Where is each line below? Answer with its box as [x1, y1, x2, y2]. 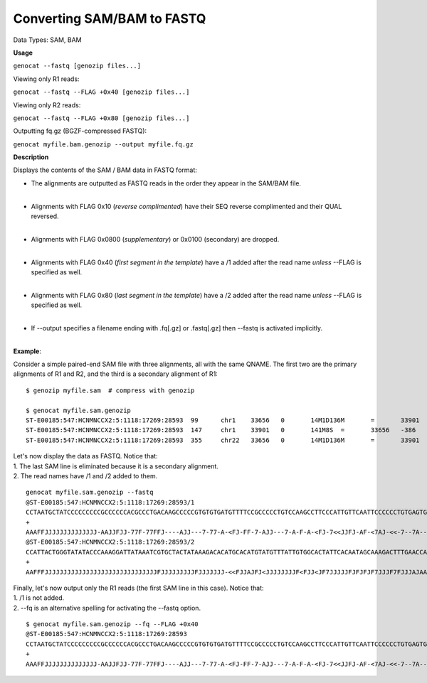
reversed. [31, 212, 60, 220]
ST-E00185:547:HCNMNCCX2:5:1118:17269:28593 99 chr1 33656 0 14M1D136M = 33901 [26, 416, 420, 424]
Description [13, 153, 49, 161]
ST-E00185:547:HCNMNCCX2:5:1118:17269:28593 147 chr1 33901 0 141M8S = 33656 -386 [26, 426, 416, 434]
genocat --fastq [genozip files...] [13, 62, 142, 70]
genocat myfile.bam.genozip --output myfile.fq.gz [13, 140, 194, 149]
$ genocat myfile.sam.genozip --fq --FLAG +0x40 [26, 620, 199, 628]
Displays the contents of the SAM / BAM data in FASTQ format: [13, 166, 197, 174]
